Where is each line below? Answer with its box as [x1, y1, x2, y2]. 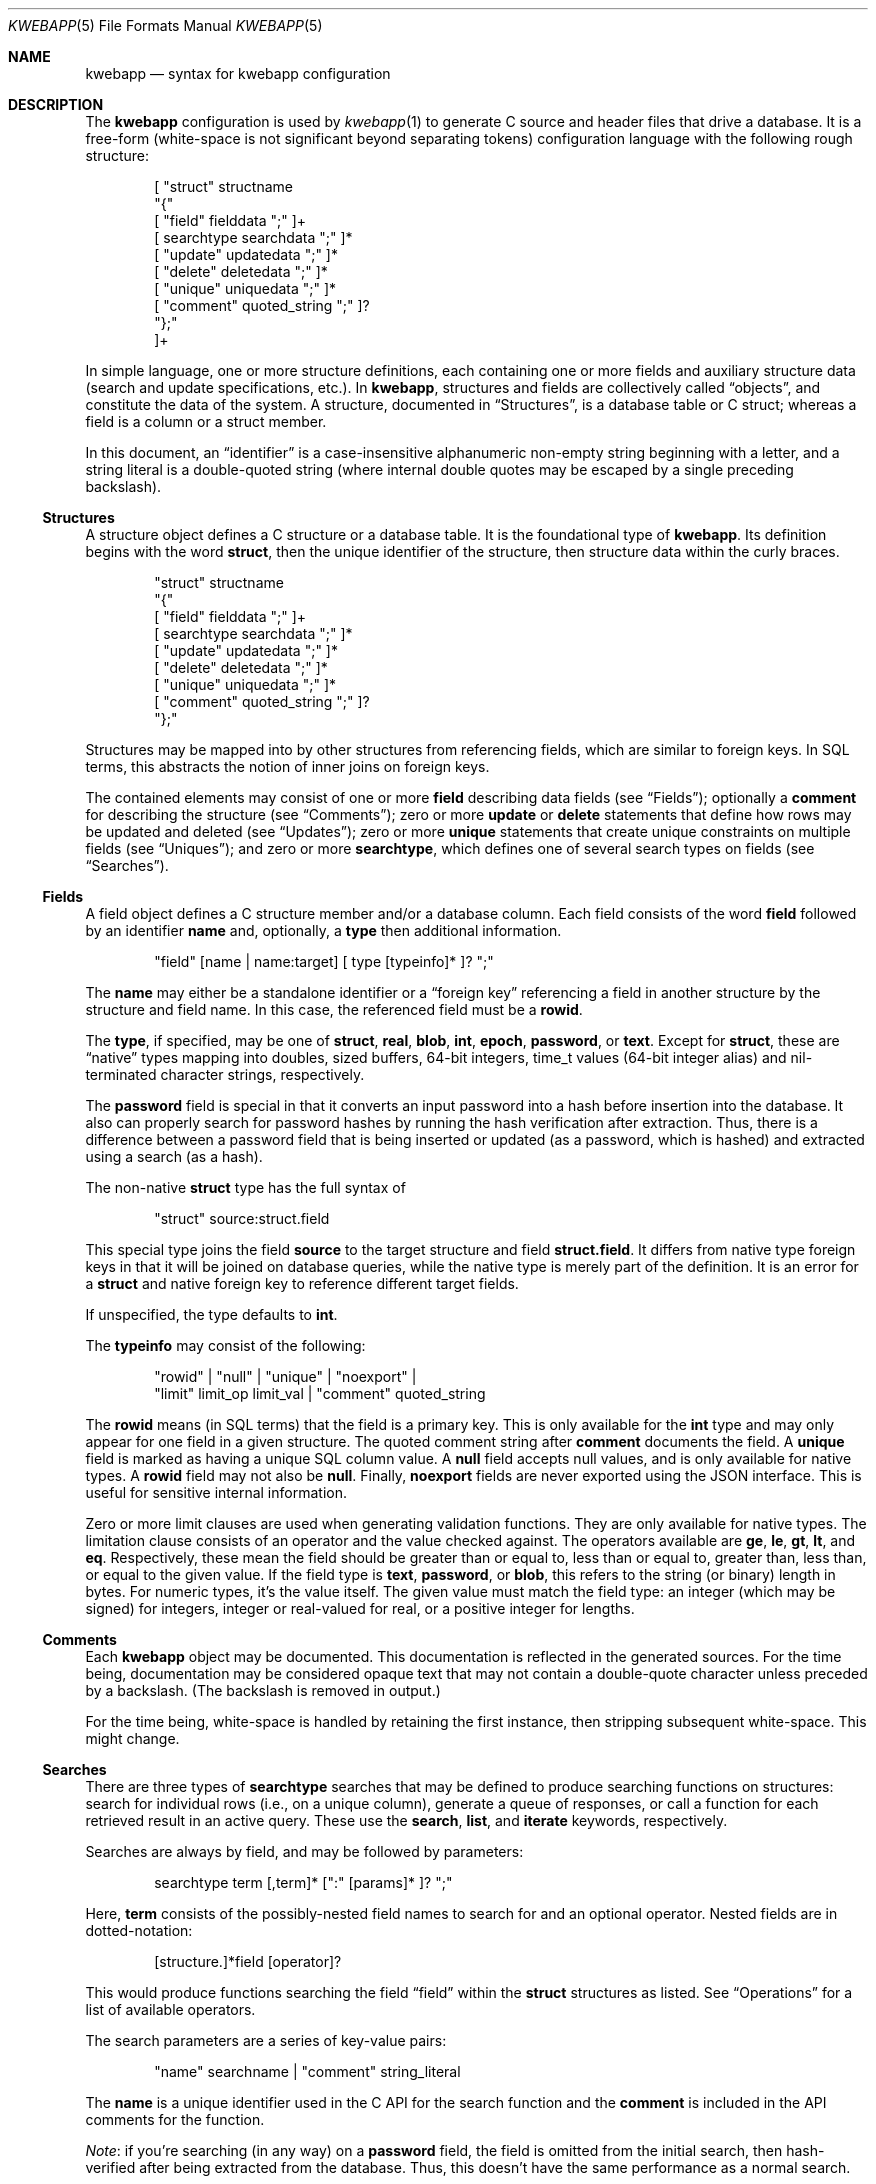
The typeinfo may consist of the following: [85, 1337, 366, 1354]
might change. [85, 1730, 180, 1747]
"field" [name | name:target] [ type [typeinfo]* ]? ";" [154, 953, 494, 970]
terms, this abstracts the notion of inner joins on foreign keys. [85, 758, 490, 775]
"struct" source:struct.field [154, 1210, 330, 1227]
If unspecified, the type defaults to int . [85, 1306, 338, 1323]
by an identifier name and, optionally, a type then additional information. [85, 922, 562, 939]
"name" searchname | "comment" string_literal [154, 2063, 461, 2080]
